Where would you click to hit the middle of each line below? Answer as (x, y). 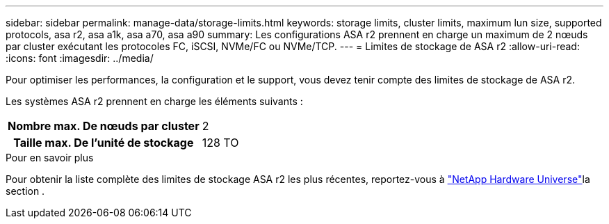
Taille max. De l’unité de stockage (104, 143)
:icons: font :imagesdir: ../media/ (80, 58)
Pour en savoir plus (50, 158)
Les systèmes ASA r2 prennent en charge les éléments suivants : (154, 101)
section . (25, 191)
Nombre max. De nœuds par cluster (104, 126)
